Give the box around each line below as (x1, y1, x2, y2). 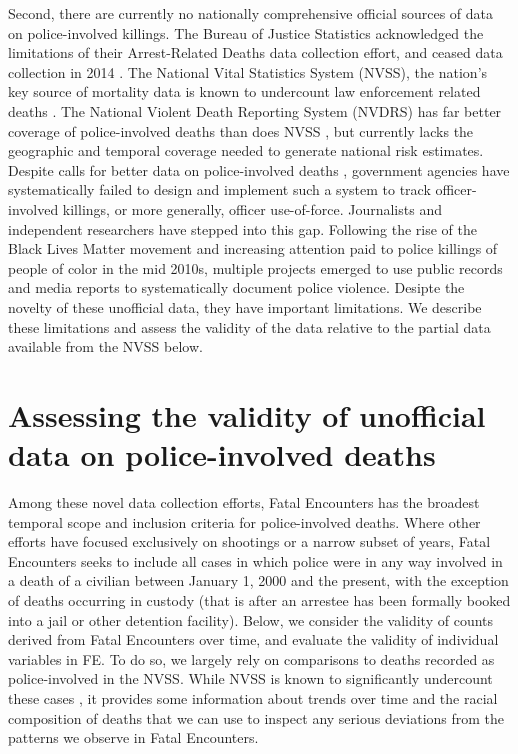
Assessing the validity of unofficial (8, 394, 486, 435)
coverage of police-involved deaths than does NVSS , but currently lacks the (8, 120, 474, 141)
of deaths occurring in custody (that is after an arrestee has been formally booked (8, 589, 511, 610)
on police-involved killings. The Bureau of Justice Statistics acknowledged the (8, 22, 484, 43)
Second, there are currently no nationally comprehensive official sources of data (8, 3, 494, 23)
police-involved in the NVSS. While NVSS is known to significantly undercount (8, 668, 493, 689)
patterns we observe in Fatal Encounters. (8, 727, 259, 748)
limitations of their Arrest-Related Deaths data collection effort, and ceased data (8, 42, 503, 63)
